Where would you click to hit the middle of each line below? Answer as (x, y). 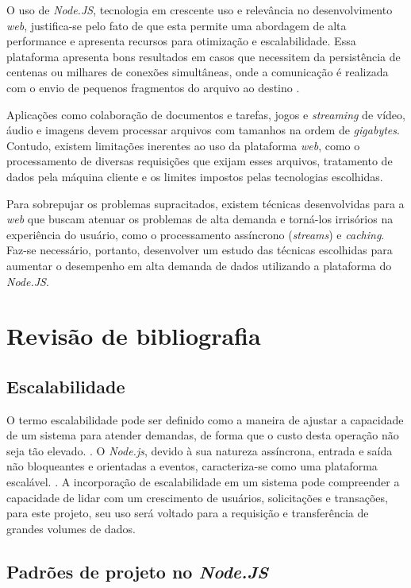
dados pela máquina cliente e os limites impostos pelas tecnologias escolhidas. (195, 176)
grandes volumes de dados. (71, 528)
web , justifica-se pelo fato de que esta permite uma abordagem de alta (177, 25)
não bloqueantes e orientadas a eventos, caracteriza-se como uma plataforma (192, 466)
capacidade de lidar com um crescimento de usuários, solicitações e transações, (197, 497)
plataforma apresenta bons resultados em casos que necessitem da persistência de (204, 56)
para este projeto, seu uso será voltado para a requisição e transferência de (188, 513)
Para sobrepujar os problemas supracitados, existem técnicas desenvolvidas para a (205, 203)
